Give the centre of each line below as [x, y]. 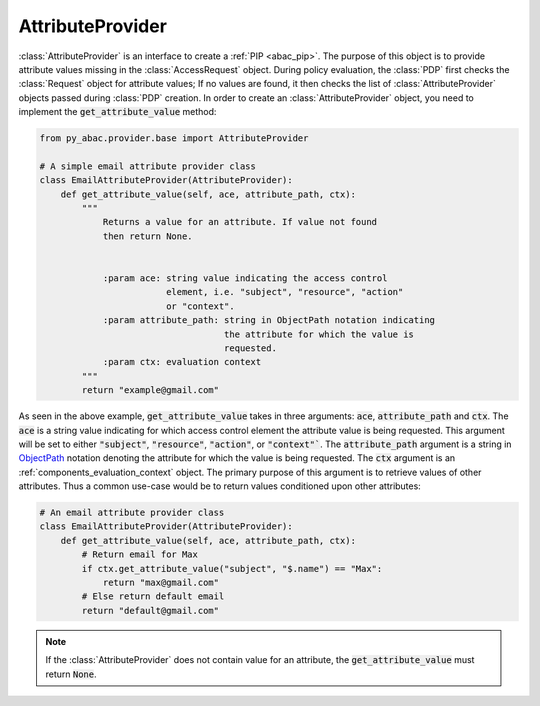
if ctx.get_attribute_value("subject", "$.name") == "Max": [232, 568]
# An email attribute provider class [132, 513]
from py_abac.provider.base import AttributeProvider [174, 138]
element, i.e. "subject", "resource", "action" [284, 292]
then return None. [148, 236]
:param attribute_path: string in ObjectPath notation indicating [268, 320]
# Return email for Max [140, 554]
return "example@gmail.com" [150, 390]
